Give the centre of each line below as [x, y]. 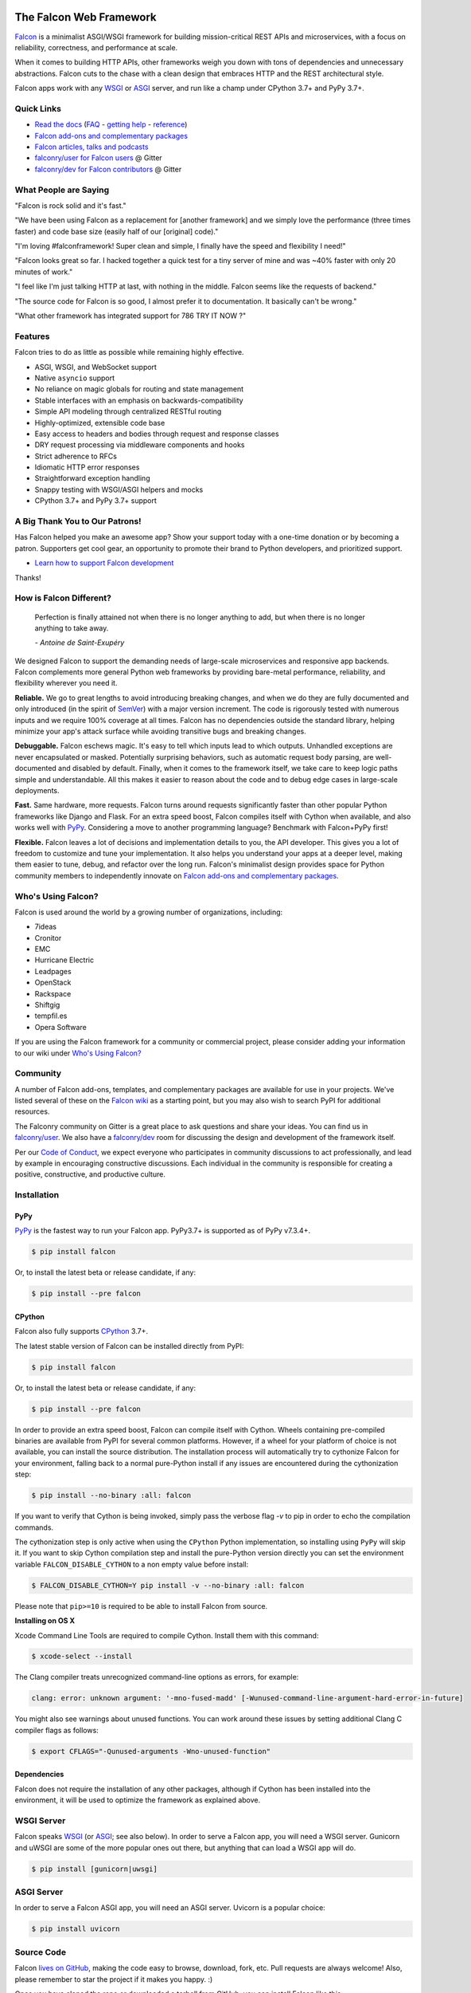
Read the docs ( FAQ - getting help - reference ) [111, 124]
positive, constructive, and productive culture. [90, 1174]
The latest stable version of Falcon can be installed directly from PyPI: [129, 1346]
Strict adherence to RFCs [76, 456]
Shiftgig [47, 1005]
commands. [34, 1527]
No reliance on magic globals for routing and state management [139, 389]
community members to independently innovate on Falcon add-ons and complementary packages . [177, 875]
